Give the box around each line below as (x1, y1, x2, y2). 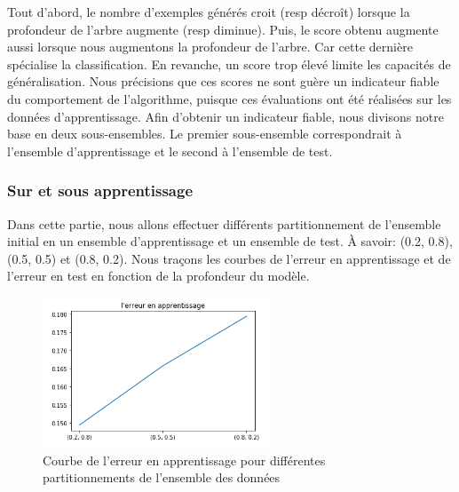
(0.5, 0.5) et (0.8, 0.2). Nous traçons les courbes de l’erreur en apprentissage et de (7, 249, 451, 267)
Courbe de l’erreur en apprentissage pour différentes (43, 450, 326, 469)
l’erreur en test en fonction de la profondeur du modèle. (7, 266, 310, 285)
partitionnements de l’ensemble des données (43, 468, 281, 487)
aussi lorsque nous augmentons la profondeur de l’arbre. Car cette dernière (7, 37, 413, 56)
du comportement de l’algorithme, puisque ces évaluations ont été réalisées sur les (7, 89, 452, 107)
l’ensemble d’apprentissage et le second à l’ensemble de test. (7, 141, 333, 160)
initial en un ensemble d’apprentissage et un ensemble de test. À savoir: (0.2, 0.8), (7, 232, 453, 250)
